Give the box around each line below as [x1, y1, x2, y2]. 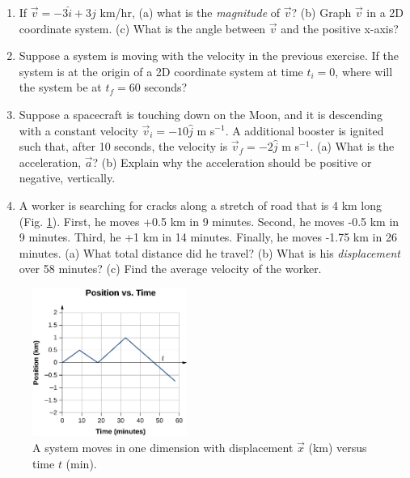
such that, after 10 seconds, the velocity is [19, 138, 228, 155]
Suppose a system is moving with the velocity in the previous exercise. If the [19, 47, 399, 64]
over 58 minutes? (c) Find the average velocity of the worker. [19, 260, 322, 277]
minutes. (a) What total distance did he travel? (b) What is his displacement [19, 244, 400, 261]
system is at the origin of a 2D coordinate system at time [19, 62, 303, 79]
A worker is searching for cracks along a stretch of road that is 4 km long [19, 196, 383, 213]
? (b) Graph [291, 4, 352, 20]
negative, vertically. [19, 169, 116, 186]
